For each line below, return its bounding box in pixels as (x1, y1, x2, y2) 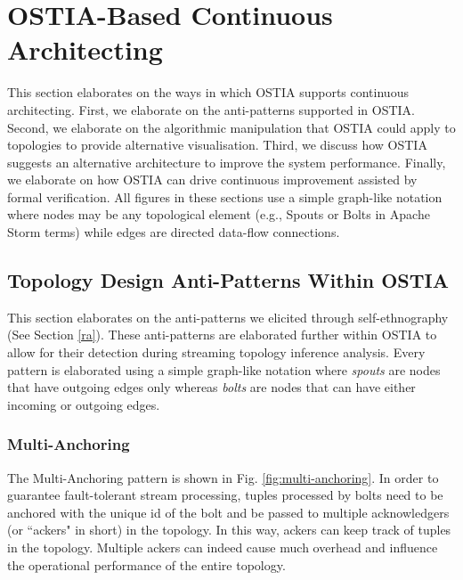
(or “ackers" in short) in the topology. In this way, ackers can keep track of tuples (7, 520, 451, 539)
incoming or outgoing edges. (7, 395, 160, 413)
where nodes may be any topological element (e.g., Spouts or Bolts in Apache (7, 205, 430, 224)
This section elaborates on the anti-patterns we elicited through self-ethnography (7, 307, 449, 326)
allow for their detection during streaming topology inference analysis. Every (7, 343, 426, 362)
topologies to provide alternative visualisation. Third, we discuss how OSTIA (7, 135, 427, 154)
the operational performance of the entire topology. (7, 555, 286, 574)
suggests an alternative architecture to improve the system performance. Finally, (7, 152, 446, 171)
